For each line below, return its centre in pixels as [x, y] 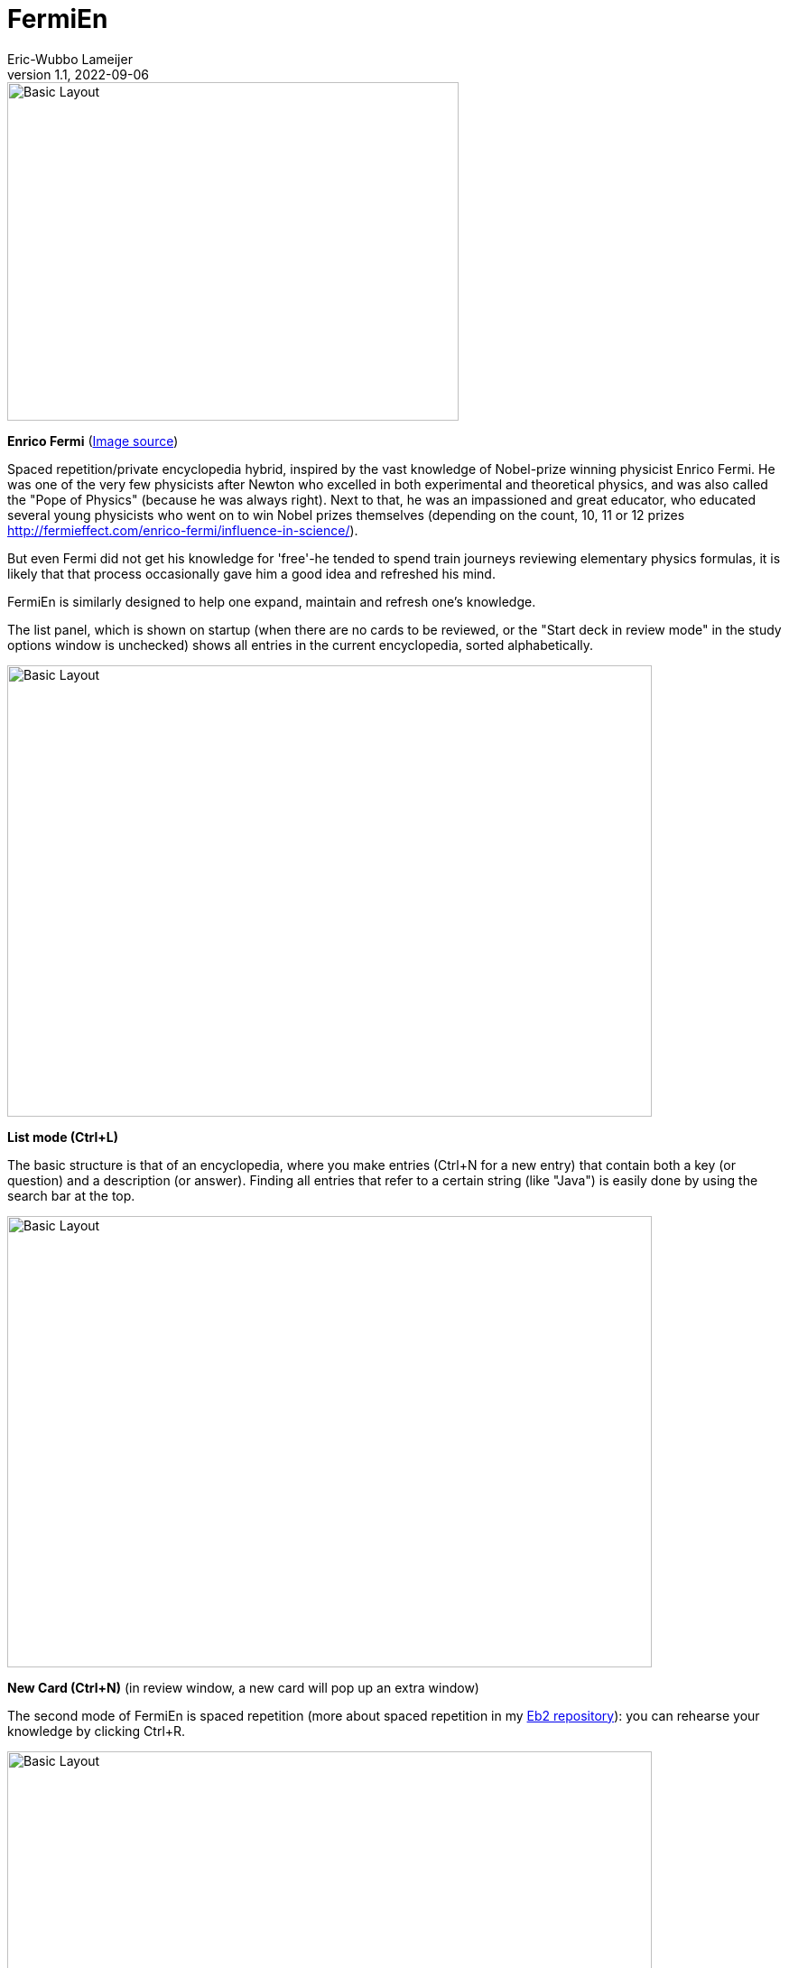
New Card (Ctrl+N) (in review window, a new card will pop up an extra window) [243, 1687]
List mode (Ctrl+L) [63, 1137]
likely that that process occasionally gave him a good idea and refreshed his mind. [251, 573]
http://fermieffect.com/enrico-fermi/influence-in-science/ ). [183, 530]
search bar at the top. [71, 1195]
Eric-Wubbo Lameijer [70, 59]
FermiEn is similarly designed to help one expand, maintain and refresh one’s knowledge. [272, 601]
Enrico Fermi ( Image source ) [93, 441]
